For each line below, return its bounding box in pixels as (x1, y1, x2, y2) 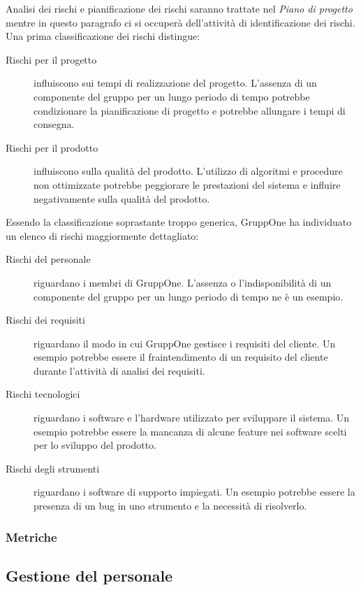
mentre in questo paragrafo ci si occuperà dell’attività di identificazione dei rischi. (6, 15, 355, 29)
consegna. (34, 117, 75, 131)
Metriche (6, 528, 57, 545)
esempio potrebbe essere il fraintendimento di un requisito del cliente (34, 350, 328, 364)
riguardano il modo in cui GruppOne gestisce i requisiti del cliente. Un (34, 336, 336, 350)
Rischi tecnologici (6, 387, 80, 401)
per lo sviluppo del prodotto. (34, 438, 156, 452)
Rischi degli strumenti (6, 461, 100, 475)
